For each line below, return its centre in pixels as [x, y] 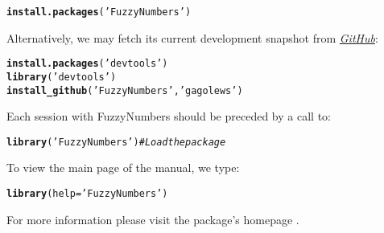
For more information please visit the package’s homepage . [153, 219]
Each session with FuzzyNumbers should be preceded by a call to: [169, 116]
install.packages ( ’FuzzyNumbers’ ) [99, 12]
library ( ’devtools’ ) [62, 77]
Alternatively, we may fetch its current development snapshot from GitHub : [192, 37]
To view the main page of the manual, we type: [123, 168]
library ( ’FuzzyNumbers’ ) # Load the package [116, 142]
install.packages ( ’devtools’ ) [87, 64]
